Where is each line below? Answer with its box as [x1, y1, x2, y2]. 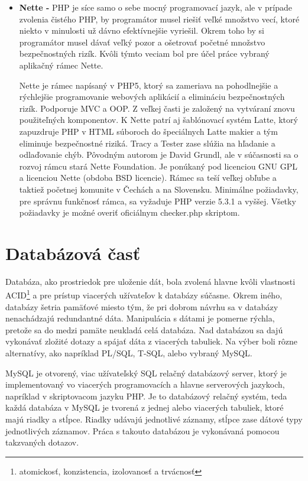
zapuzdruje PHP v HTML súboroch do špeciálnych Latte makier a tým [19, 125, 278, 137]
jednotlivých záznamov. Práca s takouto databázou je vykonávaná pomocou [5, 424, 280, 437]
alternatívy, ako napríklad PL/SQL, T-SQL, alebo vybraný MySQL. [5, 347, 252, 359]
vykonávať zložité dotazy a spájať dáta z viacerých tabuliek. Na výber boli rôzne [5, 335, 298, 347]
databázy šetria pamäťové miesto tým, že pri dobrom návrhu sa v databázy [5, 300, 278, 313]
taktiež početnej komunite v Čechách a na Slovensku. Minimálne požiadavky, [19, 183, 299, 195]
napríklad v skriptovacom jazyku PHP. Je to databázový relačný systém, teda [5, 389, 287, 402]
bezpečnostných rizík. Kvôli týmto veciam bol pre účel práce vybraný [19, 47, 270, 60]
